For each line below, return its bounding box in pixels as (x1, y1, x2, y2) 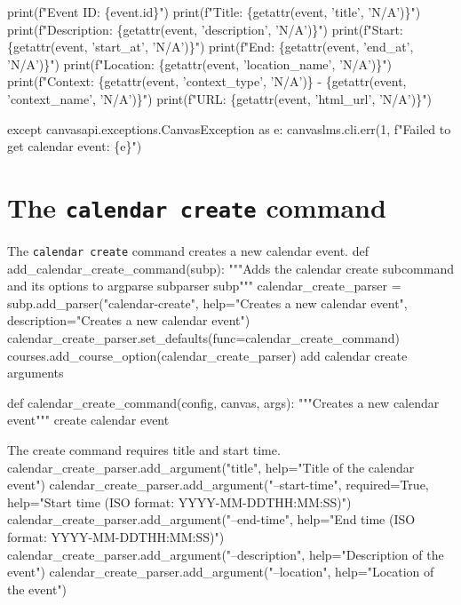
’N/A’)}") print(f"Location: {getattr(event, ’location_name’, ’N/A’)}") (7, 54, 392, 73)
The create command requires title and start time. (7, 441, 281, 458)
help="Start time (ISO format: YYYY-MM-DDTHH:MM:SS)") (7, 492, 352, 511)
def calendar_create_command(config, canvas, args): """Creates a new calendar (7, 393, 440, 411)
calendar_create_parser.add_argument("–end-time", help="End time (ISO (7, 510, 416, 529)
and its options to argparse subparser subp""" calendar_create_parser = (7, 276, 401, 295)
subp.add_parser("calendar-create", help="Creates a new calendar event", (7, 293, 408, 312)
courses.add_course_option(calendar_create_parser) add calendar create (7, 346, 408, 364)
